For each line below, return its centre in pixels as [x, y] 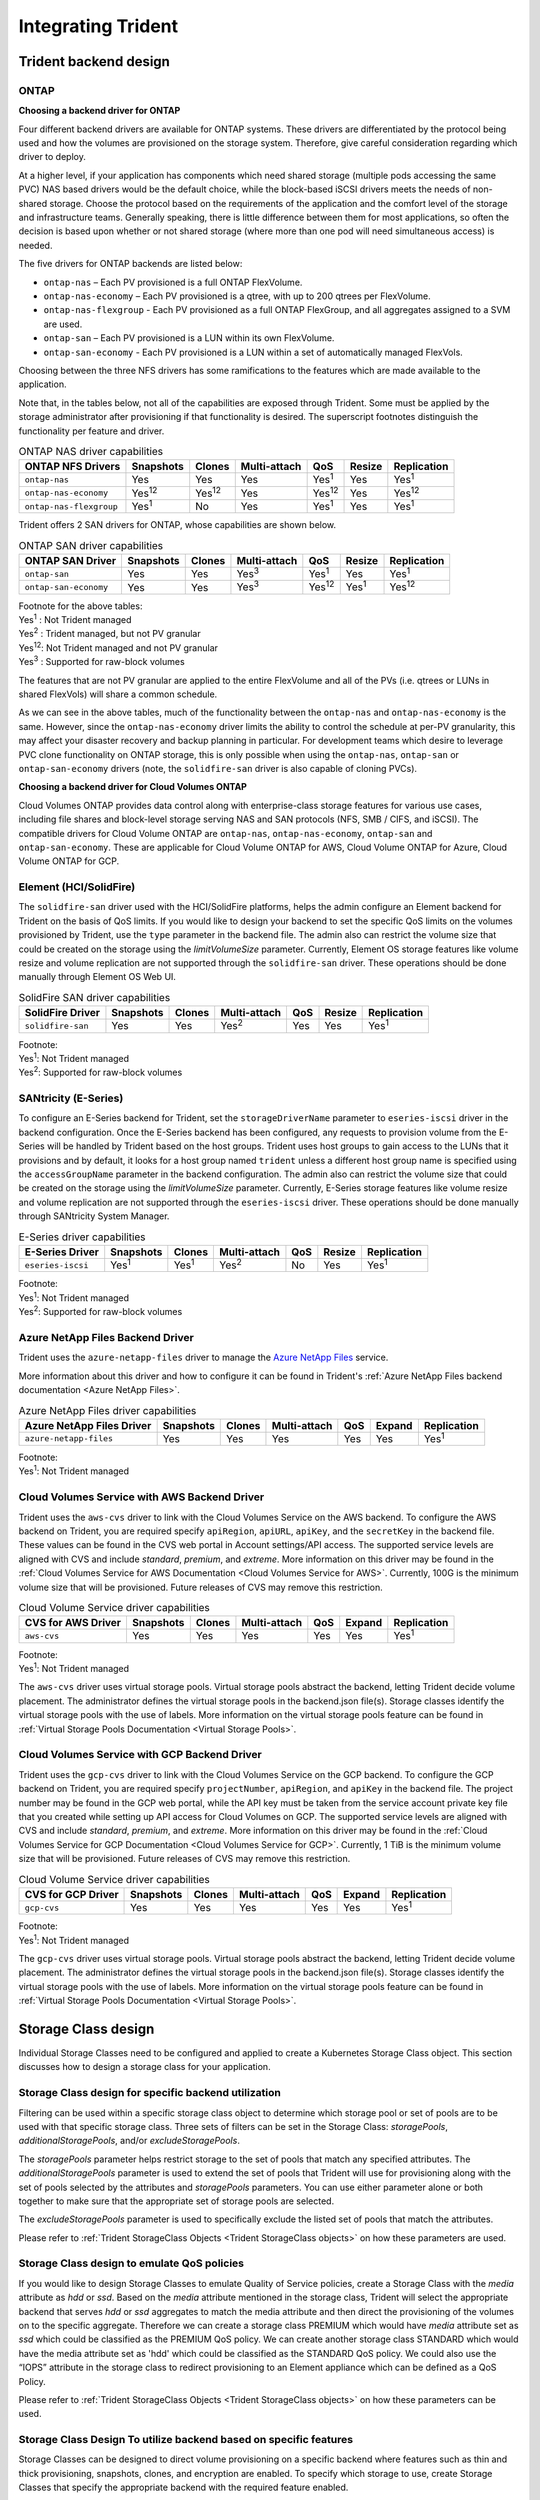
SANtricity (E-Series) [71, 1098]
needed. [35, 245]
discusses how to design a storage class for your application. [144, 2067]
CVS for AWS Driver [73, 1623]
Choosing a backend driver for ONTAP [99, 111]
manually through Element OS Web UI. [97, 977]
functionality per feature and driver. [91, 431]
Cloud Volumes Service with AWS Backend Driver [141, 1497]
